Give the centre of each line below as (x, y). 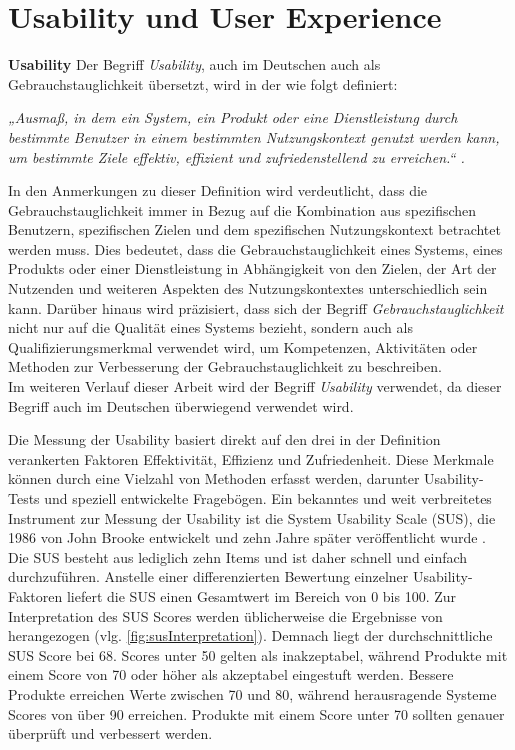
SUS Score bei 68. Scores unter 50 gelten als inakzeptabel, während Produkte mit (258, 654)
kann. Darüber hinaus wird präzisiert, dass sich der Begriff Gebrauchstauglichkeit (256, 307)
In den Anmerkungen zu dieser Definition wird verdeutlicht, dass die (218, 190)
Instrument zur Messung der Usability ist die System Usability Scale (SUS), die (252, 517)
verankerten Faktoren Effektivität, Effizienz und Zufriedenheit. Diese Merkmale (251, 458)
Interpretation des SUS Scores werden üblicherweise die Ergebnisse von (225, 615)
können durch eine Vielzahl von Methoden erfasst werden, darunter (214, 478)
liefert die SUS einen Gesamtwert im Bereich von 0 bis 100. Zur (261, 595)
